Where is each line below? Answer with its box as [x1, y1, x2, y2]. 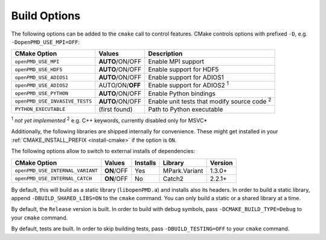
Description [148, 49, 183, 58]
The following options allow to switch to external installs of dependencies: [11, 148, 196, 155]
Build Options [11, 9, 81, 22]
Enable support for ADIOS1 [148, 73, 225, 81]
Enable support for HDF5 [148, 65, 219, 74]
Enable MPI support [148, 57, 205, 66]
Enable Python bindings [148, 89, 216, 98]
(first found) [98, 105, 133, 113]
